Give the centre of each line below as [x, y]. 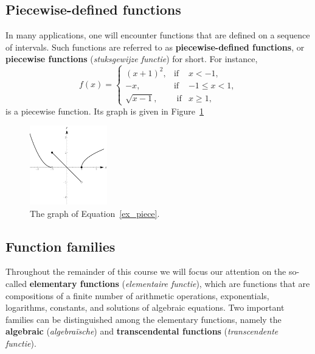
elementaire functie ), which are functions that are [217, 284]
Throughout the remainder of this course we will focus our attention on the [146, 271]
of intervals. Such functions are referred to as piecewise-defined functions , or [155, 47]
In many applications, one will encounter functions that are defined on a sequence [158, 35]
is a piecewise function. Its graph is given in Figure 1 [105, 111]
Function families [61, 246]
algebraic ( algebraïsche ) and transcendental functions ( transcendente [142, 331]
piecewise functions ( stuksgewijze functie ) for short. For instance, [132, 59]
